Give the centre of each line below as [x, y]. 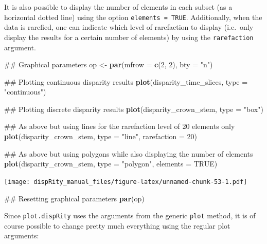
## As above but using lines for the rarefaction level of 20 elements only [120, 126]
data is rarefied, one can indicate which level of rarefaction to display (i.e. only [129, 27]
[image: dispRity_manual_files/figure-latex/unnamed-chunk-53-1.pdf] [126, 182]
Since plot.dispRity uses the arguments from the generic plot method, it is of [130, 215]
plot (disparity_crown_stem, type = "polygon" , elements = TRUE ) [111, 164]
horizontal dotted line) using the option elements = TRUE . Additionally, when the [133, 17]
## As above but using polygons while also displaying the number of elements [129, 153]
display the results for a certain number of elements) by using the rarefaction [129, 37]
